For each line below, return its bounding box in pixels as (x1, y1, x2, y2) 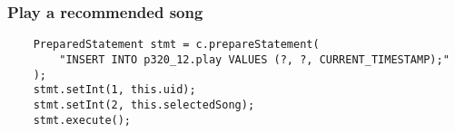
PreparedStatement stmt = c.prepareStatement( (33, 38, 320, 52)
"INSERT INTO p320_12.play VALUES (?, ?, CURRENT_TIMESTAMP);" (59, 52, 450, 66)
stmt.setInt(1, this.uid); (33, 83, 196, 97)
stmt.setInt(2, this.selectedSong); (33, 98, 255, 111)
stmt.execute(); (33, 113, 132, 127)
